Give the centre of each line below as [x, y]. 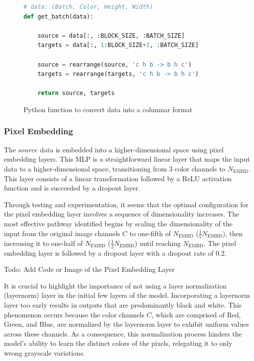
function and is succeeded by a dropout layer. [72, 188]
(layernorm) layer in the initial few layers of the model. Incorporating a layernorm [127, 295]
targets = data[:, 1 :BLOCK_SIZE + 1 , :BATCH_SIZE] [118, 45]
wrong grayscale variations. [45, 352]
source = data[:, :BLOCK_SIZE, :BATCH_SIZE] [111, 36]
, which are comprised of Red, [196, 314]
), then [232, 233]
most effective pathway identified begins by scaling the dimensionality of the [118, 223]
